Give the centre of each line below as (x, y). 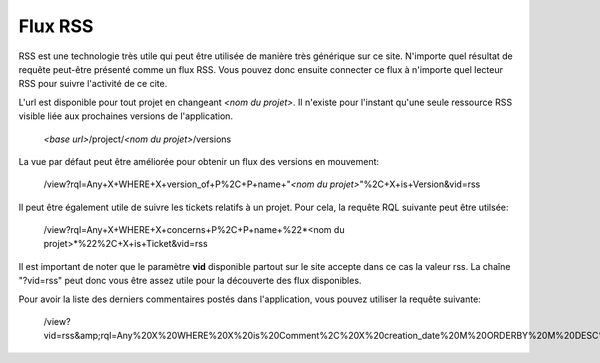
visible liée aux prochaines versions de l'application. (126, 116)
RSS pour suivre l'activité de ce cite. (93, 84)
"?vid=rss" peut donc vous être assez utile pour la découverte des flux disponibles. (190, 281)
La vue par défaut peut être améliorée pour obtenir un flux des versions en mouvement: (199, 161)
